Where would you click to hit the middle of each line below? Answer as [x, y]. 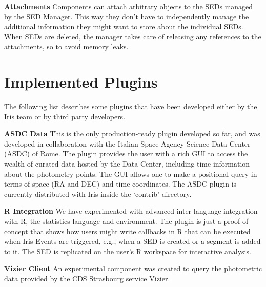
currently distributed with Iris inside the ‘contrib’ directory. [98, 193]
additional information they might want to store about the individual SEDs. [124, 26]
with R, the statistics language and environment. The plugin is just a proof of [126, 221]
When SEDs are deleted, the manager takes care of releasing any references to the [133, 36]
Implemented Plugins [81, 82]
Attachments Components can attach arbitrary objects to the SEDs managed [129, 6]
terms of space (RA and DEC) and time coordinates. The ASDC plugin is [120, 184]
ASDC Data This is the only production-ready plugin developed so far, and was [132, 134]
